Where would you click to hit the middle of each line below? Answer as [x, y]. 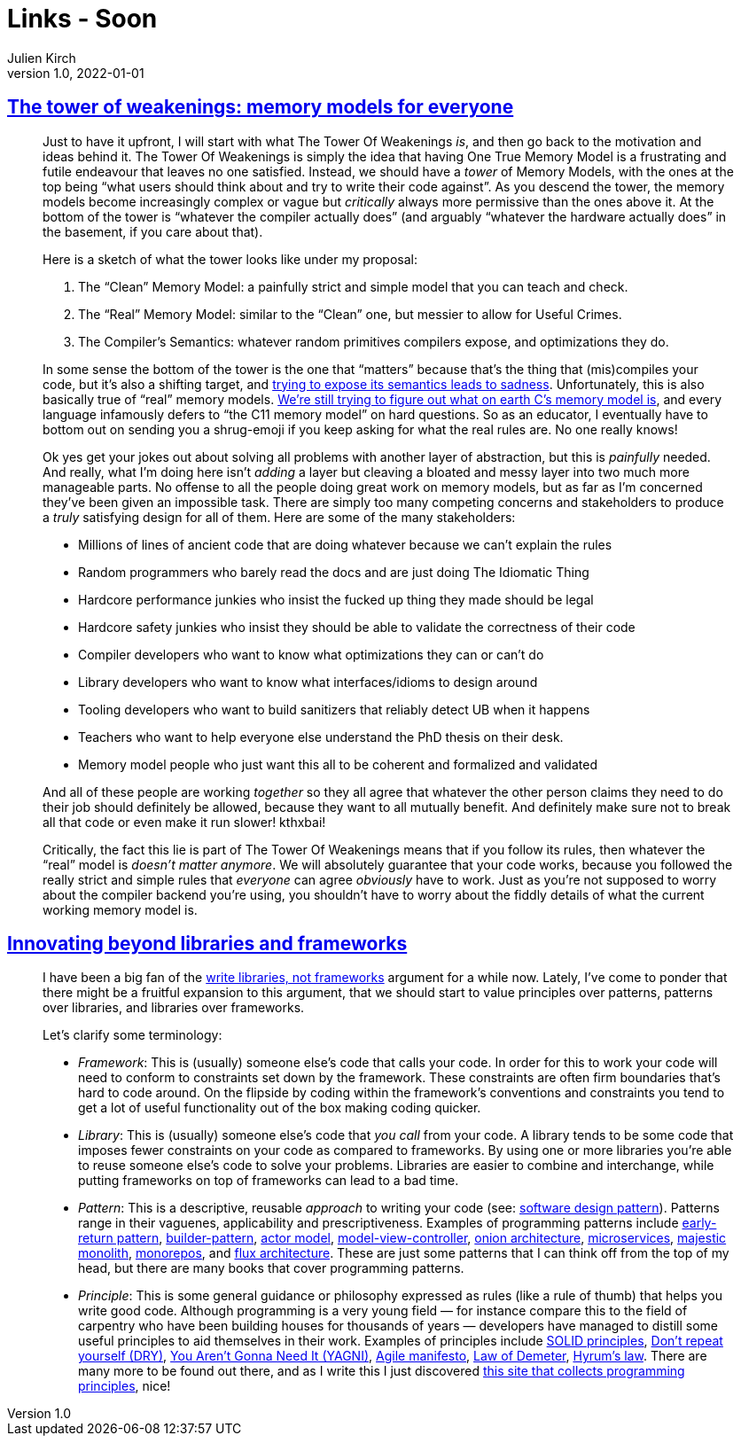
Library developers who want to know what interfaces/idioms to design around [308, 682]
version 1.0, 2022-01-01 [76, 73]
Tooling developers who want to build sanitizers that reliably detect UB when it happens [334, 709]
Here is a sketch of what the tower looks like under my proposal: [230, 259]
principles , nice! [125, 1386]
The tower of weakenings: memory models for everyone [261, 107]
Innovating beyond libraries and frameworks [207, 944]
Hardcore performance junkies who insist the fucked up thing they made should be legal [336, 599]
